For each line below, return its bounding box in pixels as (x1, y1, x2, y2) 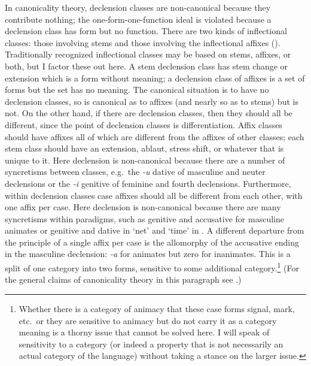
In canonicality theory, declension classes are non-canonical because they (5, 1, 271, 13)
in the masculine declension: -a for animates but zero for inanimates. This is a (5, 247, 291, 260)
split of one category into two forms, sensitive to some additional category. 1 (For (5, 260, 299, 274)
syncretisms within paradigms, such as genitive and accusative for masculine (5, 212, 284, 225)
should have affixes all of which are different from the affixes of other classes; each (5, 130, 304, 143)
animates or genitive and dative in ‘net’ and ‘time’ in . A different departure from (5, 224, 304, 237)
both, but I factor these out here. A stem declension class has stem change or (5, 59, 288, 72)
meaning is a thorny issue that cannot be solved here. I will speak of (19, 326, 270, 338)
